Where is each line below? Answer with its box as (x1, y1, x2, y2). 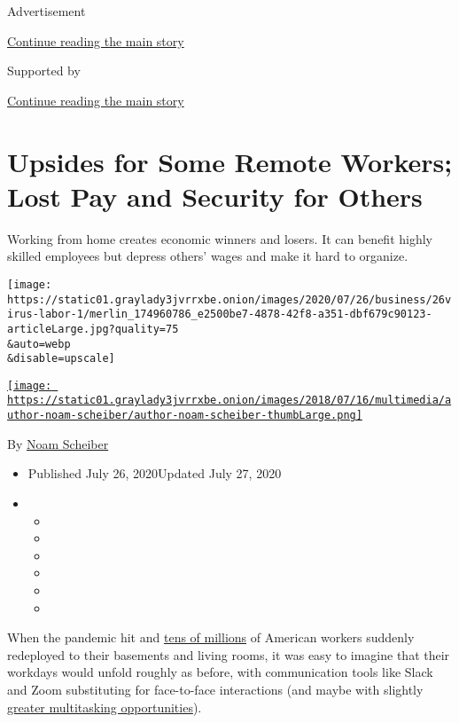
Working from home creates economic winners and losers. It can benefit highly (7, 229, 432, 248)
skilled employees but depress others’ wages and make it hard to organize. (7, 247, 408, 265)
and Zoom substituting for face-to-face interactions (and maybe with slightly (7, 680, 424, 698)
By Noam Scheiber (7, 434, 109, 452)
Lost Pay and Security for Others (7, 177, 423, 214)
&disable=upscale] (7, 352, 115, 365)
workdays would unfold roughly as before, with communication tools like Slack (7, 663, 433, 681)
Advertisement (7, 2, 86, 20)
